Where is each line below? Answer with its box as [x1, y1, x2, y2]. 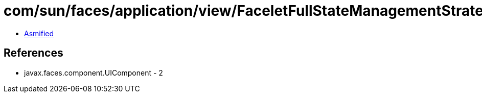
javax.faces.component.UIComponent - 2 [24, 68, 163, 77]
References [4, 46, 63, 60]
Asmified [24, 29, 54, 38]
